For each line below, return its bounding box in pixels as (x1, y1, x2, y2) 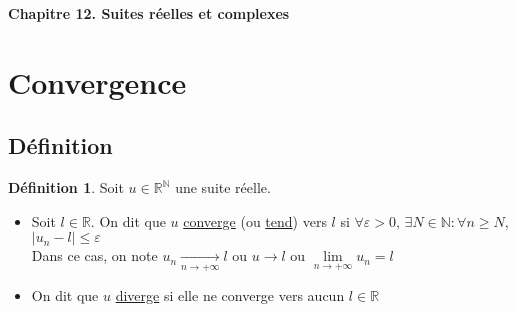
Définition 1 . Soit (8, 177, 124, 198)
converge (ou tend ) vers (183, 210, 327, 231)
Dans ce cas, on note (31, 245, 158, 266)
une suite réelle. (175, 177, 271, 198)
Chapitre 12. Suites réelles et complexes (8, 3, 290, 23)
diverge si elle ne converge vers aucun (115, 284, 345, 305)
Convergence (8, 61, 187, 102)
